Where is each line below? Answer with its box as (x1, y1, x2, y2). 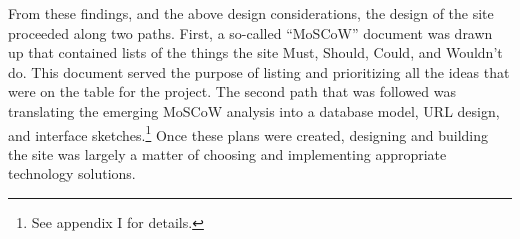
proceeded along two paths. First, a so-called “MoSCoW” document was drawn (8, 22, 493, 43)
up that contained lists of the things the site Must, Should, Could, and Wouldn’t (8, 42, 503, 63)
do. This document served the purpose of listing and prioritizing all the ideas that (8, 61, 510, 82)
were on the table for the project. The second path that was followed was (8, 81, 456, 102)
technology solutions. (8, 163, 136, 184)
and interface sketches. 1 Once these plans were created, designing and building (8, 121, 488, 145)
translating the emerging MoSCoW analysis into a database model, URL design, (8, 100, 500, 121)
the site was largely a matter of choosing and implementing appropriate (8, 143, 447, 164)
